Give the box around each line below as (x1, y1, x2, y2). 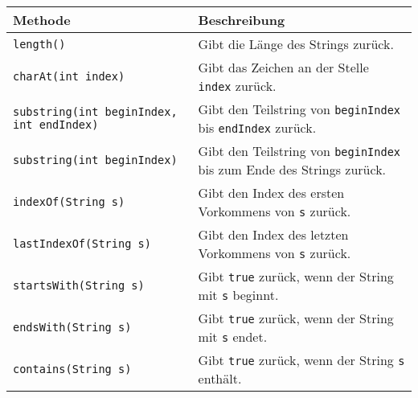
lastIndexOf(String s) (13, 237, 151, 250)
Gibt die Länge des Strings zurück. (198, 35, 394, 53)
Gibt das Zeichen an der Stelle (198, 58, 369, 76)
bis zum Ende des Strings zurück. (198, 160, 387, 178)
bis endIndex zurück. (198, 118, 317, 137)
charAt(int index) (13, 70, 125, 83)
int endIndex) (13, 118, 99, 131)
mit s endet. (198, 327, 268, 346)
